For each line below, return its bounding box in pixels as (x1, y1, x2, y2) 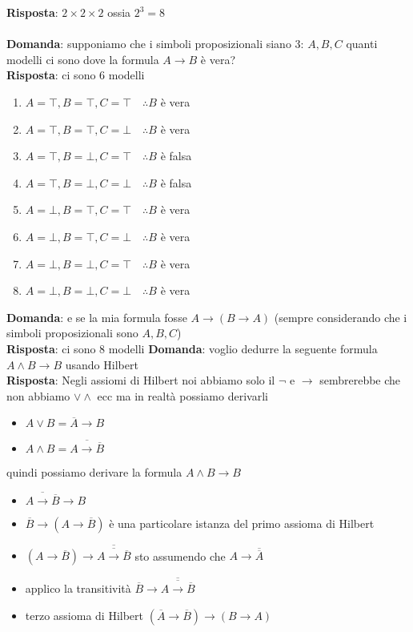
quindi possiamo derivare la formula (6, 463, 182, 480)
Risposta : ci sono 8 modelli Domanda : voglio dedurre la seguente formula (6, 340, 378, 356)
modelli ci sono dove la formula (6, 50, 159, 67)
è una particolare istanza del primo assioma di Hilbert (109, 514, 375, 531)
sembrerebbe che (319, 372, 401, 388)
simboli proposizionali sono (6, 324, 138, 341)
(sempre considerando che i (274, 308, 407, 325)
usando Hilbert (65, 356, 138, 372)
